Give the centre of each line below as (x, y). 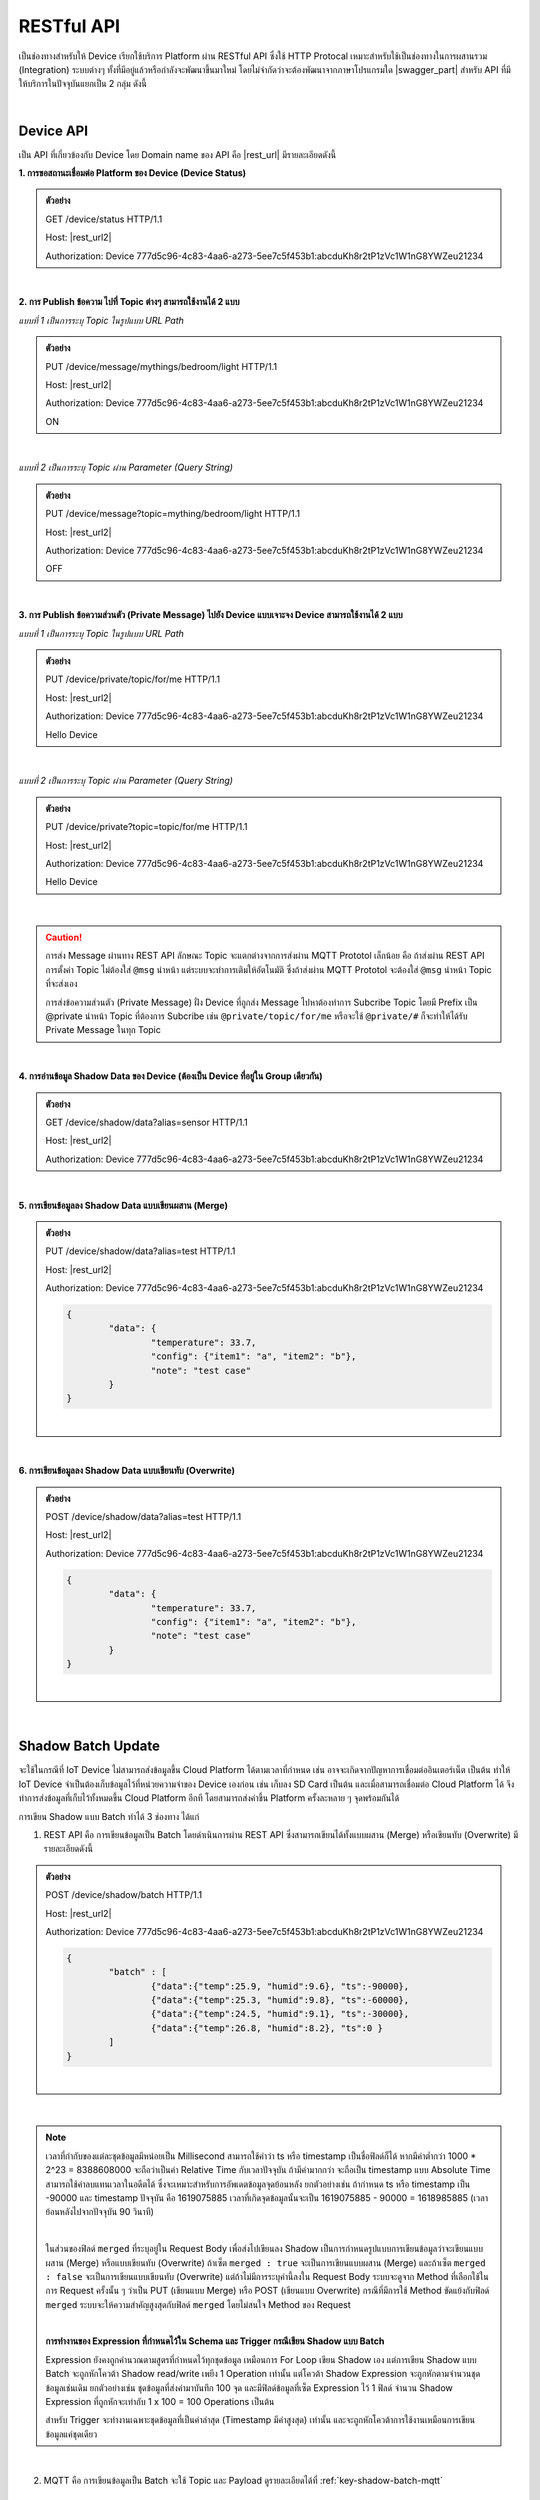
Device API (53, 130)
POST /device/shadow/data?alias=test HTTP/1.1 (143, 1516)
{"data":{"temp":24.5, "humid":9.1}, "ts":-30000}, (280, 2014)
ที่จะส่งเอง (61, 984)
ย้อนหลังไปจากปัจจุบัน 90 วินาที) (100, 2212)
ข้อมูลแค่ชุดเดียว (71, 2434)
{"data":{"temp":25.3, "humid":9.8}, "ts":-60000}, (280, 2000)
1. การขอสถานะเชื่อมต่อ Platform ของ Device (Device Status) (132, 173)
